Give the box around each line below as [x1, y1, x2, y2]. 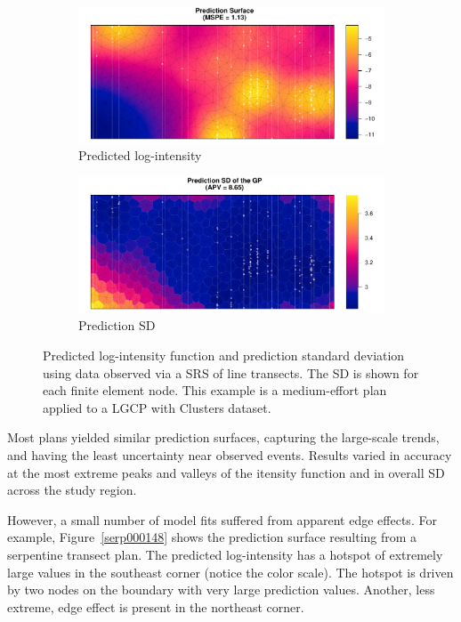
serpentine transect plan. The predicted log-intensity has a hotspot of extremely [7, 545, 443, 563]
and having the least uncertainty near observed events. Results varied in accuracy [7, 446, 452, 464]
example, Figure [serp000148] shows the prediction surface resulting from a [7, 528, 417, 546]
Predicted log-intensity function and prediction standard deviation [43, 346, 405, 365]
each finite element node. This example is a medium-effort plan [43, 381, 387, 400]
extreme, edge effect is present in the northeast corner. [7, 597, 304, 616]
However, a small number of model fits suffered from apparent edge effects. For [7, 510, 437, 529]
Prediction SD [78, 316, 156, 335]
